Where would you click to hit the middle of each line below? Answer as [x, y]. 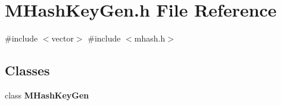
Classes [27, 70]
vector [63, 38]
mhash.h [150, 38]
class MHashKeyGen [47, 95]
